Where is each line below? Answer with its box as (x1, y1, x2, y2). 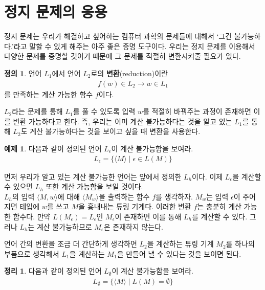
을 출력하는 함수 (98, 191, 150, 202)
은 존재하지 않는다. (103, 221, 163, 232)
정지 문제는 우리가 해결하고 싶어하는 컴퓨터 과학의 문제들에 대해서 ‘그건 (4, 31, 232, 41)
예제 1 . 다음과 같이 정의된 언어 (4, 143, 102, 153)
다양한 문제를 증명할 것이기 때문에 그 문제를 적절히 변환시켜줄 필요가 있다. (4, 51, 241, 61)
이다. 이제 (192, 171, 223, 182)
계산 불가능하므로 (36, 221, 92, 232)
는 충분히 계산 (197, 201, 241, 212)
